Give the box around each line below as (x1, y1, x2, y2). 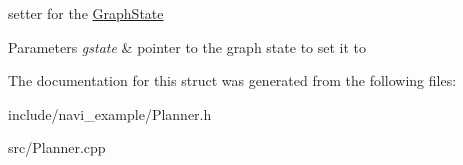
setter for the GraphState (8, 3, 164, 23)
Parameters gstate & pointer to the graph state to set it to (8, 36, 367, 57)
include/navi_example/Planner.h (8, 103, 212, 124)
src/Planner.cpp (8, 137, 106, 158)
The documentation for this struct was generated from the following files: (8, 70, 457, 91)
